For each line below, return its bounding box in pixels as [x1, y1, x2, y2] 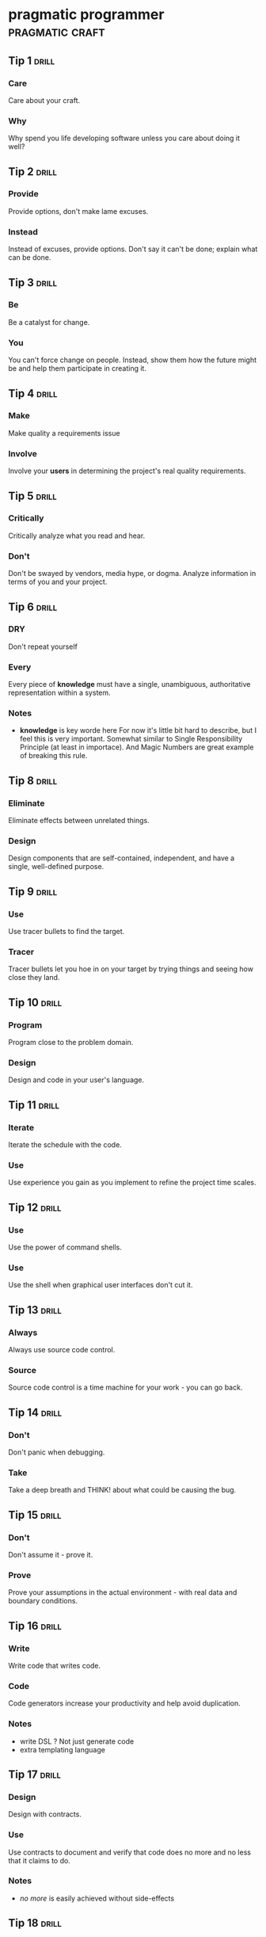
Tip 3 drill [8, 276, 58, 289]
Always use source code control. [8, 1345, 116, 1354]
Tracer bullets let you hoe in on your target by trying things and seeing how [8, 964, 253, 974]
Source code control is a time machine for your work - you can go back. [8, 1382, 243, 1392]
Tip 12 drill [8, 1200, 62, 1214]
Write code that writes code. [8, 1661, 101, 1670]
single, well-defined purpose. [8, 862, 104, 871]
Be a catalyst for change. [8, 317, 90, 326]
